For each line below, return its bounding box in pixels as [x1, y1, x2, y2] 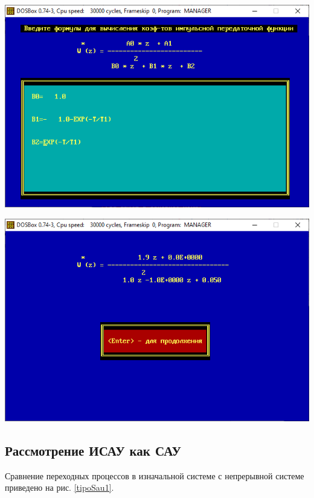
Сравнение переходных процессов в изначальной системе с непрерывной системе [5, 469, 304, 482]
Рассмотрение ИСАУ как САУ [5, 441, 181, 459]
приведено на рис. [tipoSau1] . [5, 481, 114, 494]
